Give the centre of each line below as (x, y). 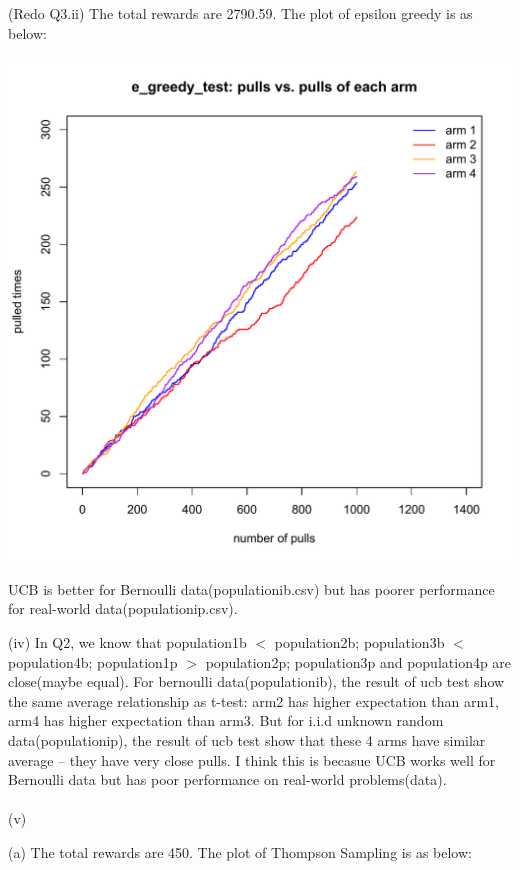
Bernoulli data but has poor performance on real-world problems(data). (227, 779)
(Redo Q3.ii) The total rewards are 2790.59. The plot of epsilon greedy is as (240, 13)
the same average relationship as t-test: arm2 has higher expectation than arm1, (253, 700)
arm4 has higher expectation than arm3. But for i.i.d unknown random (226, 720)
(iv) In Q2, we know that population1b (127, 641)
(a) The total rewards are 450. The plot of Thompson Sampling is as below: (240, 851)
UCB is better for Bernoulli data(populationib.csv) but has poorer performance (251, 588)
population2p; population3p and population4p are (358, 661)
